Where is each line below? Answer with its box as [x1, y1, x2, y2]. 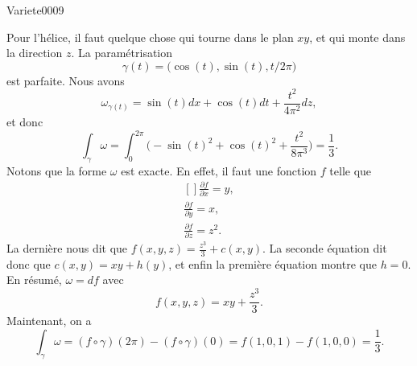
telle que [329, 162, 372, 179]
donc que [6, 255, 51, 272]
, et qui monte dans [309, 28, 406, 45]
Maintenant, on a [6, 312, 92, 329]
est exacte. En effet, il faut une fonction [121, 162, 317, 179]
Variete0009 [6, 2, 64, 18]
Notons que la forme [6, 162, 107, 179]
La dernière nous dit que [6, 240, 128, 256]
